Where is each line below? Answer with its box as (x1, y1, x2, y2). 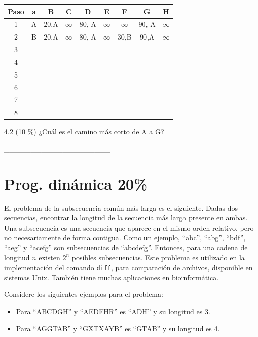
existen (39, 252, 60, 263)
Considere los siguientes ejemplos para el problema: (4, 289, 163, 299)
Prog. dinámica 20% (4, 173, 148, 194)
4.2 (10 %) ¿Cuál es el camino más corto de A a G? (4, 126, 164, 137)
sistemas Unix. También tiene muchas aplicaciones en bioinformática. (4, 272, 219, 282)
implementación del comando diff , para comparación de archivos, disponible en (4, 262, 253, 273)
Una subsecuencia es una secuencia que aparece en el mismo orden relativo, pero (4, 222, 254, 233)
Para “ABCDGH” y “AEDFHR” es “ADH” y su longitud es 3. (16, 306, 210, 317)
